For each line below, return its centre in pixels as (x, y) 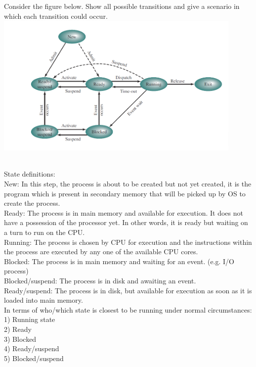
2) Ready (18, 329)
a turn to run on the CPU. (44, 232)
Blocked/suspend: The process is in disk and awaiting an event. (100, 280)
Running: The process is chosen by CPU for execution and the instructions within (128, 242)
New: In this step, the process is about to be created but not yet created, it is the (128, 183)
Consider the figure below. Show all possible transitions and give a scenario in (122, 6)
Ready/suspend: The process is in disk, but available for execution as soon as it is (128, 290)
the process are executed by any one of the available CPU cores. (101, 252)
